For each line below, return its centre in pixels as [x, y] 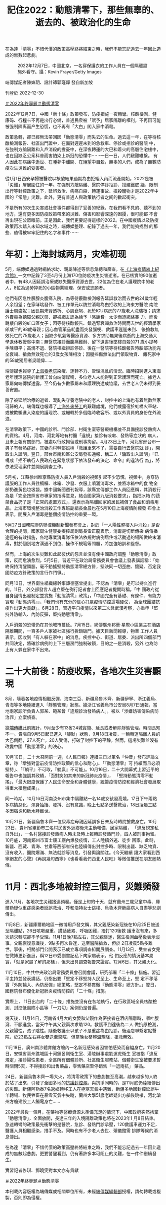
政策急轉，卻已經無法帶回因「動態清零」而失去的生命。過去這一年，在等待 [81, 137]
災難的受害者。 [33, 168]
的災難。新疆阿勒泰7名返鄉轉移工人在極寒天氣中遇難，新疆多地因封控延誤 [80, 1089]
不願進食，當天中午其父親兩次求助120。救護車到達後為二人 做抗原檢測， [87, 1024]
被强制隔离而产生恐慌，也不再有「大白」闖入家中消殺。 [61, 127]
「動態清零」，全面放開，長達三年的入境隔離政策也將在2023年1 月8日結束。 [82, 1118]
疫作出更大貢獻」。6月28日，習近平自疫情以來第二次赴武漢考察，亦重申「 [80, 608]
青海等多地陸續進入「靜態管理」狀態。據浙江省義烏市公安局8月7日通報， [79, 705]
